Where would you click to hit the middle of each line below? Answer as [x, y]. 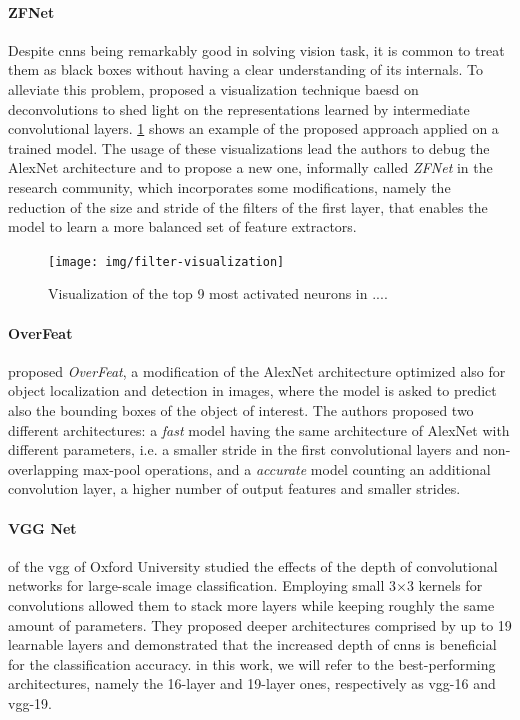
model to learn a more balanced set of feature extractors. [182, 226]
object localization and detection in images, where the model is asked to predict [252, 390]
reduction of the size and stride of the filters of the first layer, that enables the [248, 206]
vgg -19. [30, 702]
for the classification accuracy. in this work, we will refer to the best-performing [252, 663]
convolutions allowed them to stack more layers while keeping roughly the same [251, 604]
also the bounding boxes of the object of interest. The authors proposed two [241, 409]
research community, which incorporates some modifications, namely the [229, 186]
